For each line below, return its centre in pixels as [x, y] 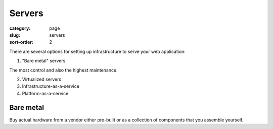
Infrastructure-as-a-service [51, 86]
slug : [15, 35]
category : [20, 28]
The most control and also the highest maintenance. [64, 70]
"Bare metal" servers [44, 61]
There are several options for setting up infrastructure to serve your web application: [97, 51]
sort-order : [21, 42]
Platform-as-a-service [45, 93]
